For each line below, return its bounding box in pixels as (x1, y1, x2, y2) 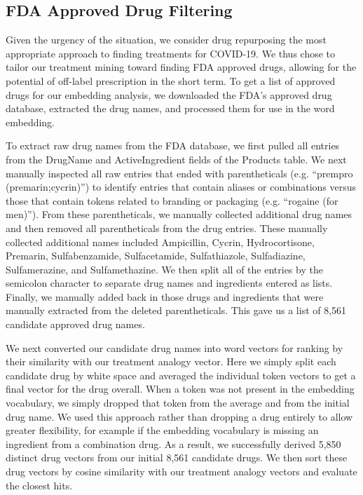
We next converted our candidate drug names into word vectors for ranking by (6, 340, 343, 355)
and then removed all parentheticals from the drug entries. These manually (6, 220, 328, 235)
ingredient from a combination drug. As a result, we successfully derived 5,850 (6, 436, 341, 451)
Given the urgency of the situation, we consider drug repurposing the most (6, 32, 327, 47)
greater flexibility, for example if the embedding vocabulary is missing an (6, 423, 319, 438)
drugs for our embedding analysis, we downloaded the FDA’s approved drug (6, 87, 332, 102)
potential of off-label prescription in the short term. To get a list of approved (6, 73, 336, 88)
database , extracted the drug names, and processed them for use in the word (6, 101, 335, 116)
